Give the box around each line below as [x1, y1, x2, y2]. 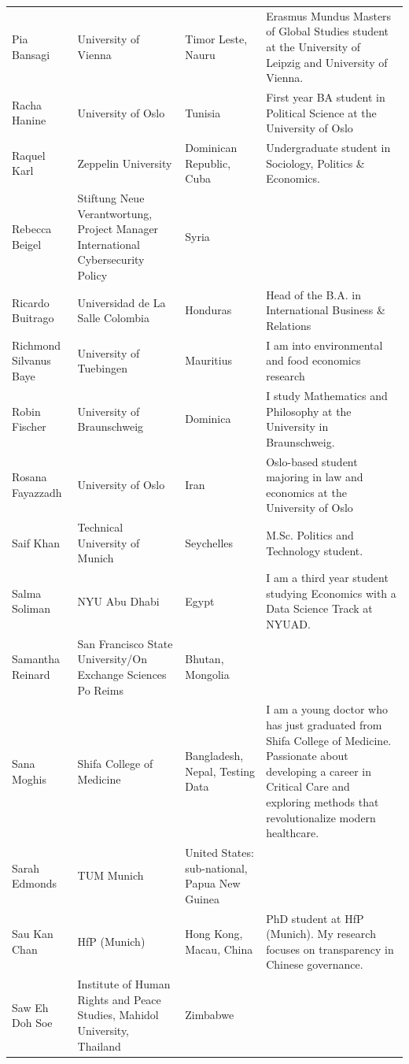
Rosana [12, 469, 47, 485]
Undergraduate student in [266, 139, 391, 155]
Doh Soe [12, 1014, 53, 1031]
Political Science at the [266, 104, 377, 120]
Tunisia [185, 104, 221, 120]
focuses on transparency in [266, 940, 394, 957]
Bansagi [12, 46, 50, 62]
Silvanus [12, 352, 51, 369]
